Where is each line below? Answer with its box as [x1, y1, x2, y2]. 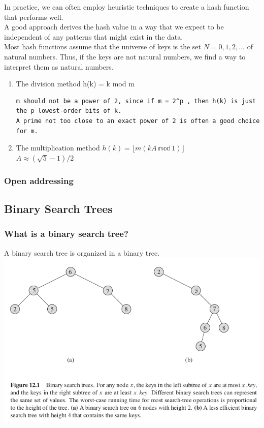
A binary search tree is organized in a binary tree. [4, 247, 160, 258]
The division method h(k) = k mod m [16, 78, 135, 89]
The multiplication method [16, 142, 100, 153]
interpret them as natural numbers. [4, 61, 114, 72]
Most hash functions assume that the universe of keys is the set [4, 41, 202, 52]
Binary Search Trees [4, 200, 113, 216]
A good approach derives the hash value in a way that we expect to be [4, 21, 224, 32]
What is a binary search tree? [4, 227, 128, 240]
